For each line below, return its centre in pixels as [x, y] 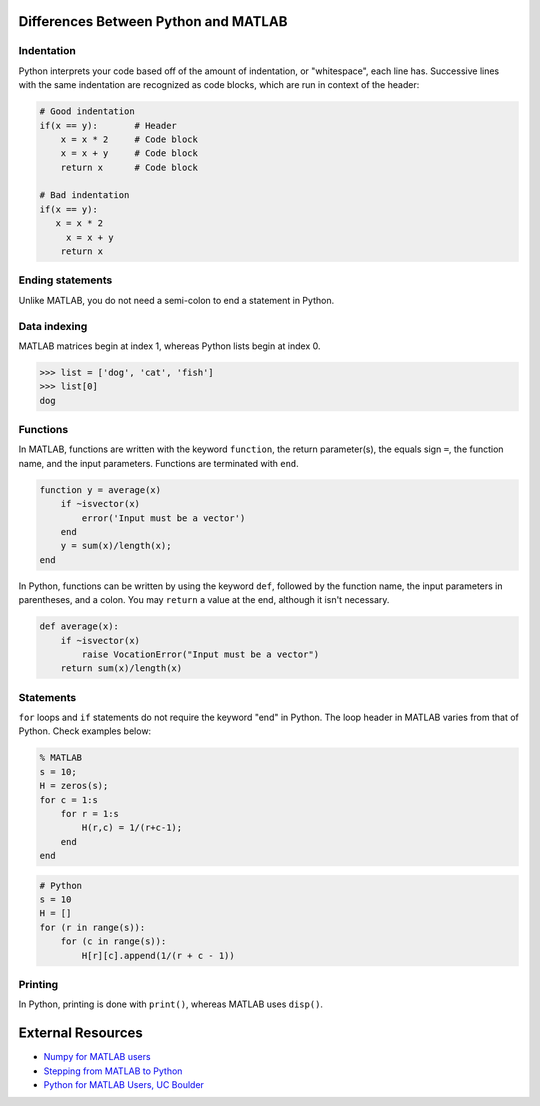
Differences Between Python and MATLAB [153, 21]
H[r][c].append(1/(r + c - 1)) [158, 955]
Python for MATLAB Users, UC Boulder [124, 1085]
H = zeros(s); [74, 786]
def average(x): [79, 626]
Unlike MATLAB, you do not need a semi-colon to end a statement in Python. [176, 300]
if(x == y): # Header [108, 125]
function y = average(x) [100, 489]
